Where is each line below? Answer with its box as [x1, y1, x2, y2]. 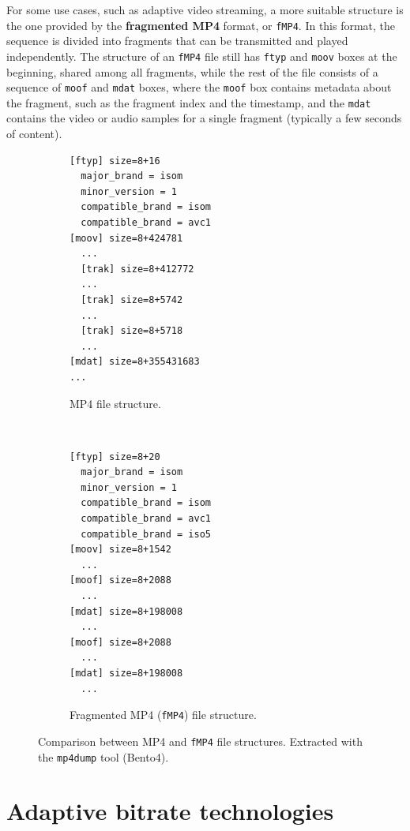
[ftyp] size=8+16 [70, 155, 160, 167]
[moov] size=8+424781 [70, 232, 183, 244]
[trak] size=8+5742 [81, 294, 183, 305]
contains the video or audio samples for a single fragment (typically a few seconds [6, 110, 402, 126]
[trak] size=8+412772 [81, 263, 194, 275]
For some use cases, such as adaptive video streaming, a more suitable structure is [6, 2, 404, 17]
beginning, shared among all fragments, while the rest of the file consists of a [6, 63, 378, 80]
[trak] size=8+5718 [81, 325, 183, 337]
